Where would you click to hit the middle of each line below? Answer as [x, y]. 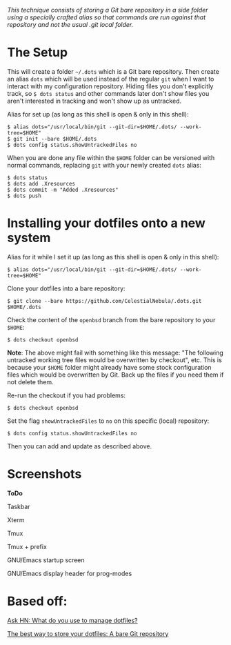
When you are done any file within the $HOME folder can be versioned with [111, 157]
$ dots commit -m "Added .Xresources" [63, 190]
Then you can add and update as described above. [80, 446]
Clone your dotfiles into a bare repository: [66, 288]
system [29, 238]
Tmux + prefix [27, 546]
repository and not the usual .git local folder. [70, 24]
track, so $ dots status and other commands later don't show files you [108, 93]
